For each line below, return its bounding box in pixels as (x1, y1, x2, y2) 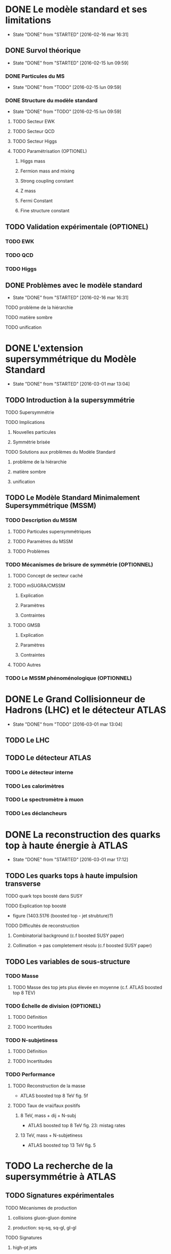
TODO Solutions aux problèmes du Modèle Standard (5, 449, 116, 455)
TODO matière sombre (5, 315, 53, 321)
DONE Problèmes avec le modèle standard (5, 281, 143, 289)
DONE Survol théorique (5, 46, 81, 55)
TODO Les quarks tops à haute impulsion (5, 871, 138, 880)
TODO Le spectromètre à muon (5, 796, 84, 803)
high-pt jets (12, 1244, 37, 1250)
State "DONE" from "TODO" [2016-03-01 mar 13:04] (12, 721, 123, 727)
